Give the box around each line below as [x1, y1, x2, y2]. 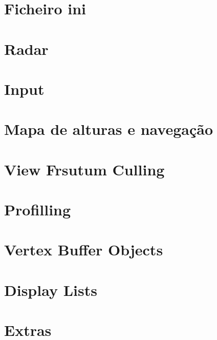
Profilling [4, 199, 71, 220]
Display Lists [4, 279, 97, 300]
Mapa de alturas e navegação [4, 118, 213, 139]
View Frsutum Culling [4, 158, 165, 179]
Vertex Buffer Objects [4, 239, 163, 260]
